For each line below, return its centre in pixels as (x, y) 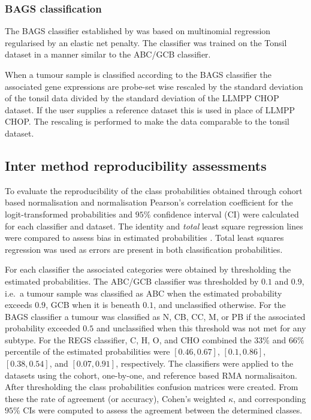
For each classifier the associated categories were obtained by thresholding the (148, 269)
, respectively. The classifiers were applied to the (205, 363)
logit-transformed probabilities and (69, 214)
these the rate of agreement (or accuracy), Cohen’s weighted (115, 398)
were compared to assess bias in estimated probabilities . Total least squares (144, 238)
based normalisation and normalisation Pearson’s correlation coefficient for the (149, 202)
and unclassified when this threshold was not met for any (201, 328)
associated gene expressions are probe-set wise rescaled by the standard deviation (154, 86)
